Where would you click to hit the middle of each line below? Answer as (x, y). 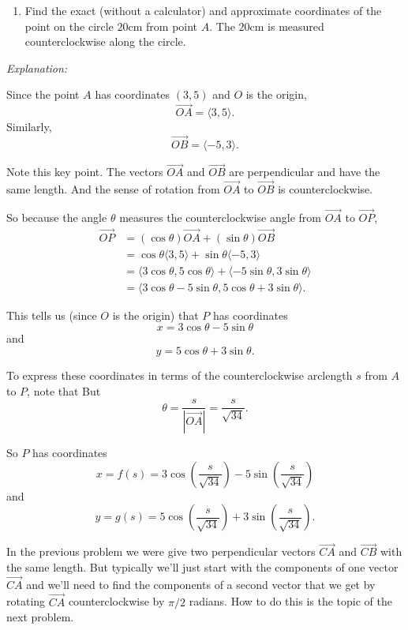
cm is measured (287, 26)
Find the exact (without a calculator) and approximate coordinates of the (203, 10)
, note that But (64, 390)
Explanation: (37, 67)
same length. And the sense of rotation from (113, 189)
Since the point (43, 94)
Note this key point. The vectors (85, 172)
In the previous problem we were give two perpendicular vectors (161, 551)
